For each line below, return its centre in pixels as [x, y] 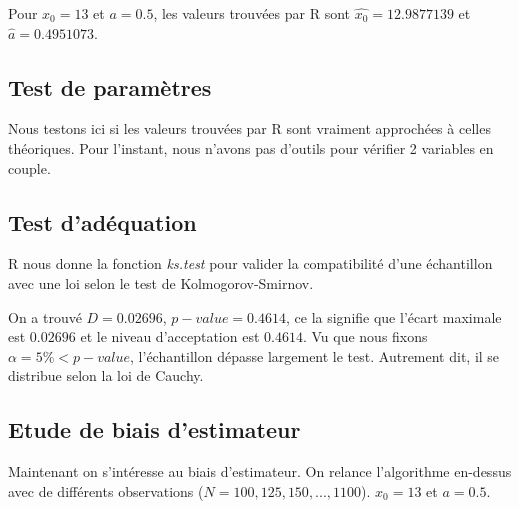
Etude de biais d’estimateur [154, 429]
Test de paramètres [110, 86]
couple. [29, 167]
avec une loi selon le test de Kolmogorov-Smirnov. [161, 282]
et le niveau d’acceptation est [170, 336]
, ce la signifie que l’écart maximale [394, 316]
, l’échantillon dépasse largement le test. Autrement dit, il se [315, 355]
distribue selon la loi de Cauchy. [106, 375]
